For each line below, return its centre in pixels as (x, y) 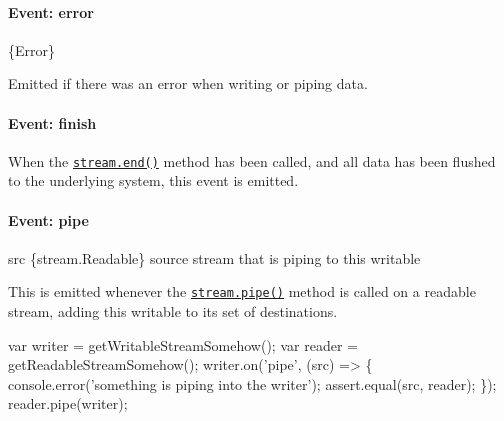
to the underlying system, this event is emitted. (153, 180)
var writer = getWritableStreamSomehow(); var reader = (183, 344)
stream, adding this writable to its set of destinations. (173, 311)
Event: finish (52, 122)
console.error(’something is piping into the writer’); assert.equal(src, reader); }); (252, 383)
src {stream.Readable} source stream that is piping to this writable (214, 257)
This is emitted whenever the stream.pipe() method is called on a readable (242, 291)
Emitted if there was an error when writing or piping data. (188, 83)
